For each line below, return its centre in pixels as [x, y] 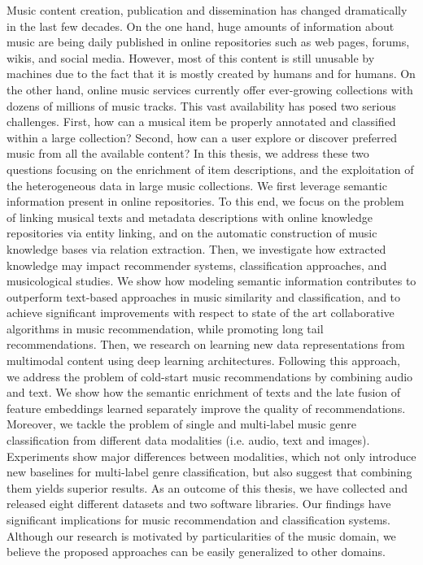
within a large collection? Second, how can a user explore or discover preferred [202, 137]
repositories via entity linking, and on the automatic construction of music [192, 233]
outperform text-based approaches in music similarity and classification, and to [204, 296]
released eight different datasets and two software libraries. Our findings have [199, 504]
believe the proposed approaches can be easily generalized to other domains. [196, 552]
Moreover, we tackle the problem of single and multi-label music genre [181, 424]
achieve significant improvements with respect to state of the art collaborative [201, 313]
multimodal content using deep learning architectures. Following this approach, [204, 361]
